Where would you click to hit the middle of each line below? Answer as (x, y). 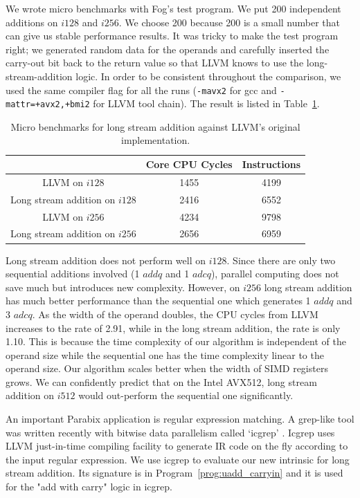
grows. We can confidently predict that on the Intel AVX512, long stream (161, 381)
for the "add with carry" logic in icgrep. (89, 487)
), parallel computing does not (275, 274)
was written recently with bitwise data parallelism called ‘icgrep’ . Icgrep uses (170, 432)
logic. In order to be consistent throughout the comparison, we (208, 76)
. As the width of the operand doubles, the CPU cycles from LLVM (175, 314)
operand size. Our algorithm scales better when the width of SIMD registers (167, 368)
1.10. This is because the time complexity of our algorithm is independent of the (176, 341)
